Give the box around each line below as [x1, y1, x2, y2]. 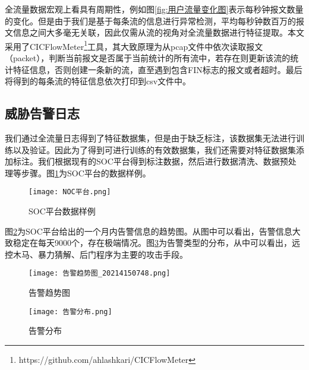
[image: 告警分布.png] [29, 307, 112, 316]
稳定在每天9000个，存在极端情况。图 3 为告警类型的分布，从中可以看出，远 [12, 236, 300, 249]
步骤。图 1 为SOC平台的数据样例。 [21, 166, 151, 179]
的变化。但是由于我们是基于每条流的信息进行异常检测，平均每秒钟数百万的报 [5, 14, 304, 27]
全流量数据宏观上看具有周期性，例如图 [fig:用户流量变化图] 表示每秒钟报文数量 [5, 3, 304, 15]
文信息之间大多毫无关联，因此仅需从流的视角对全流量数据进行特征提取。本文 [5, 26, 304, 39]
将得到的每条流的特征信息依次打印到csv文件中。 [5, 75, 191, 87]
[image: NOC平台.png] [29, 188, 111, 197]
